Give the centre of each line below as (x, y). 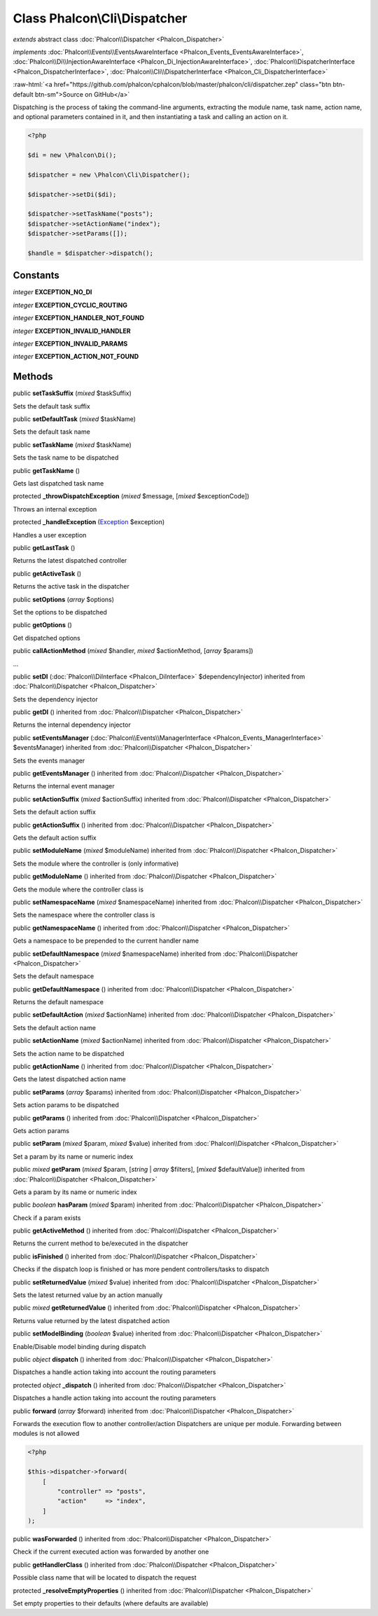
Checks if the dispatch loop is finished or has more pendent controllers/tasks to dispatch (141, 1269)
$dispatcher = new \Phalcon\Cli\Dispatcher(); (109, 174)
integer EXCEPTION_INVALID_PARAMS (70, 344)
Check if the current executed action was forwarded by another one (111, 1552)
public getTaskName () (47, 470)
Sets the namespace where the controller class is (84, 915)
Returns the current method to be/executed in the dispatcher (100, 1243)
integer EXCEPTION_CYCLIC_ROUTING (70, 305)
